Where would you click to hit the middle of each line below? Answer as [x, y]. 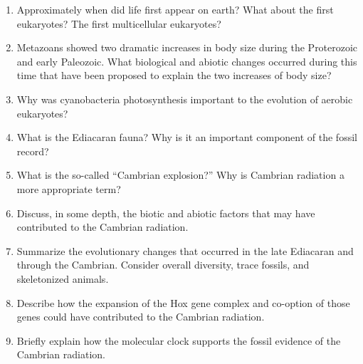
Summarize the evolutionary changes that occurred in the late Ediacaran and [185, 250]
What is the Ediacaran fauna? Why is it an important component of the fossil [187, 137]
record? [33, 151]
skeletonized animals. [63, 278]
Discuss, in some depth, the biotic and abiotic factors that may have [166, 213]
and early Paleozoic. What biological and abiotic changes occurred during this [187, 61]
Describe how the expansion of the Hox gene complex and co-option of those [183, 302]
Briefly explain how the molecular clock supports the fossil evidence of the [179, 340]
